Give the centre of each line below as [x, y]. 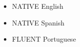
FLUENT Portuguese [44, 39]
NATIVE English [38, 6]
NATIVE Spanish [38, 22]
